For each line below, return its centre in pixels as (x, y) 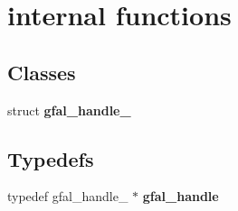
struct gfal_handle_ (69, 110)
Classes (42, 72)
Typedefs (51, 158)
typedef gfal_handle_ (68, 196)
